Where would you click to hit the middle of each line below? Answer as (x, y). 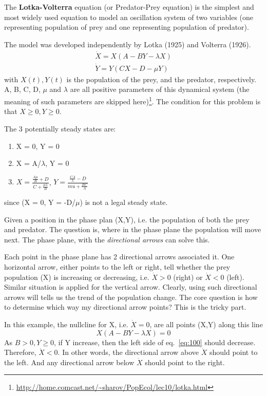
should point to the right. (185, 362)
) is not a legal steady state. (124, 202)
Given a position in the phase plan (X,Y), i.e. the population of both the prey (127, 219)
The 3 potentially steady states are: (60, 128)
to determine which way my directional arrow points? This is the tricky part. (125, 307)
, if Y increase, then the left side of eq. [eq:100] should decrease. (155, 342)
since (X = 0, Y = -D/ (40, 202)
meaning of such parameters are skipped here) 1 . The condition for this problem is (132, 100)
